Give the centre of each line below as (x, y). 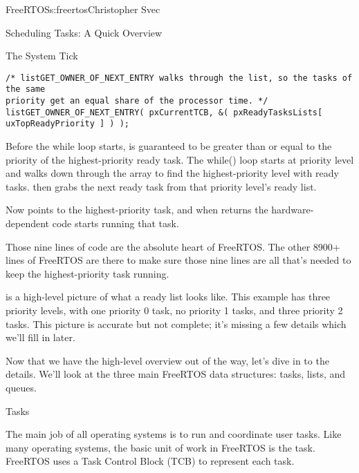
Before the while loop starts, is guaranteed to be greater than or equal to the (169, 146)
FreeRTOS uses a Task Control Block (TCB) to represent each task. (150, 461)
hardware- (293, 210)
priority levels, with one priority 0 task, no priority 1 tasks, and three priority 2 (174, 310)
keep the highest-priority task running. (88, 273)
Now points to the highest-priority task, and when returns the (137, 210)
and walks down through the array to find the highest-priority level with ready (172, 173)
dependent (28, 223)
